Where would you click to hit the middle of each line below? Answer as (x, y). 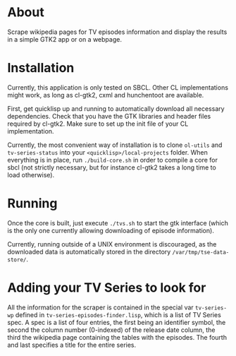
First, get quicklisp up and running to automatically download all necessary (116, 108)
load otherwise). (31, 174)
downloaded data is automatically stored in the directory (89, 251)
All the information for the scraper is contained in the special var (100, 307)
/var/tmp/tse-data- (201, 252)
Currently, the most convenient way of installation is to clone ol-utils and (115, 145)
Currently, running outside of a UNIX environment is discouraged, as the (112, 244)
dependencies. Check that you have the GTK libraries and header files (109, 116)
